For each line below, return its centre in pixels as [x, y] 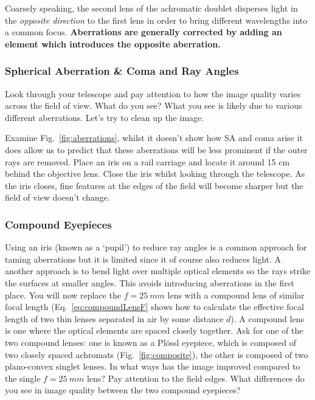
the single [23, 378]
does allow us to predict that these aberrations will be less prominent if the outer [156, 149]
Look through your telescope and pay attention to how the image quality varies [153, 93]
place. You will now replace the [63, 295]
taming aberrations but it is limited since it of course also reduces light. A [143, 259]
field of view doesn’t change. [57, 197]
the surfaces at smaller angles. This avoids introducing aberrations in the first [150, 282]
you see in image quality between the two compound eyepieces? [123, 390]
